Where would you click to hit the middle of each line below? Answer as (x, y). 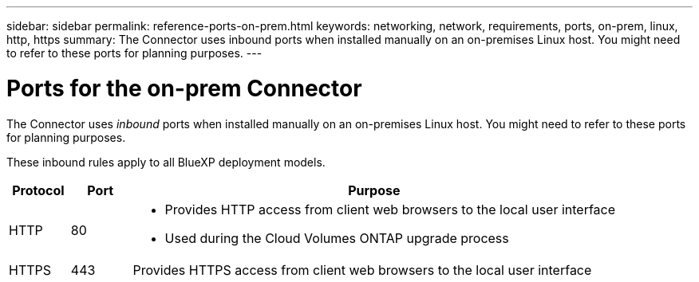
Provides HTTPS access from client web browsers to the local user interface (362, 270)
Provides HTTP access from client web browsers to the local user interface (390, 209)
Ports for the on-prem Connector (184, 88)
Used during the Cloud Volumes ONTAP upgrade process (337, 238)
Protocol (38, 190)
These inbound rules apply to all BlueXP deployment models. (166, 162)
